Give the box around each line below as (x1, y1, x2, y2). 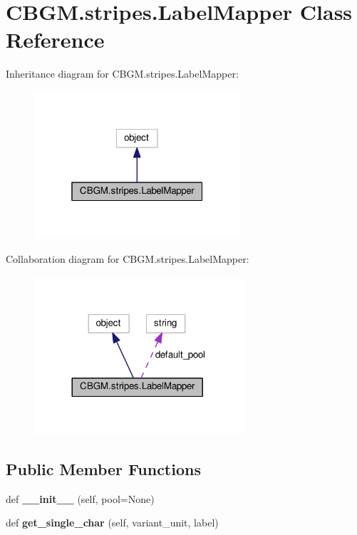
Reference (6, 25, 105, 54)
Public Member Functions (6, 458, 201, 480)
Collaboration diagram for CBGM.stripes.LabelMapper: (6, 251, 249, 266)
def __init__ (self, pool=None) (6, 491, 155, 506)
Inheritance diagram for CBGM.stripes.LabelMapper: (6, 66, 239, 81)
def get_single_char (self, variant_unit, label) (6, 515, 219, 530)
